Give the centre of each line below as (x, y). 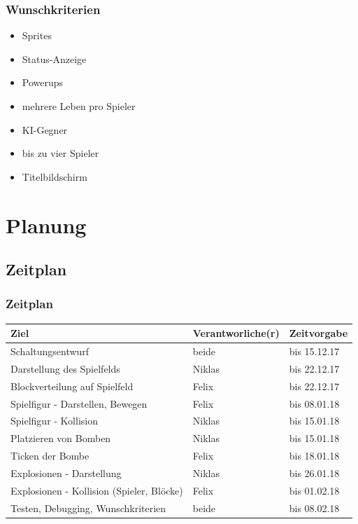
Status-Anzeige (54, 58)
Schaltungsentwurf (50, 351)
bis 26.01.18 (314, 473)
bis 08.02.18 (314, 508)
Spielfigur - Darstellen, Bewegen (79, 403)
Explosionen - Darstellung (66, 473)
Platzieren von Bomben (61, 438)
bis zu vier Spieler (60, 153)
